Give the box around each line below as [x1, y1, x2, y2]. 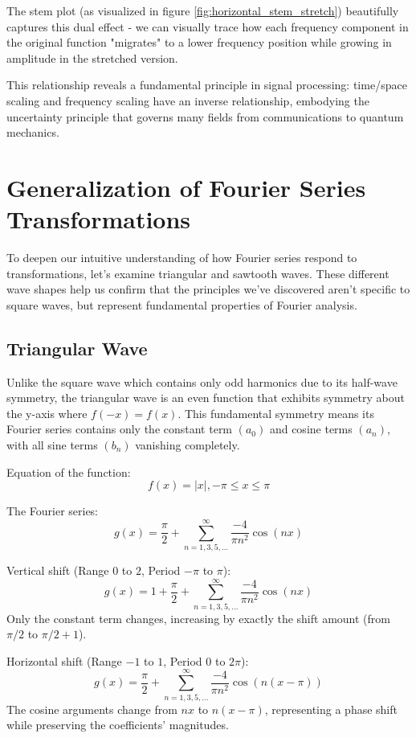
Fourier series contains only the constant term [6, 420, 233, 437]
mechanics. [6, 124, 59, 141]
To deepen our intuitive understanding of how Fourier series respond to [6, 249, 357, 266]
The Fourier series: [6, 502, 99, 519]
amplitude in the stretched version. [6, 49, 178, 66]
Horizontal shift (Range [6, 652, 122, 669]
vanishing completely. [135, 437, 240, 453]
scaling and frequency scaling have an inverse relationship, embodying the [6, 92, 369, 109]
